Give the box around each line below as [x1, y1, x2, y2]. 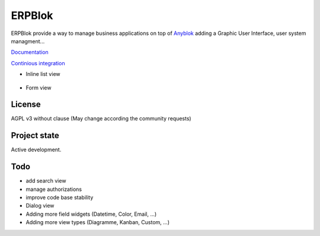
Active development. [11, 146, 62, 154]
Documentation [11, 49, 49, 56]
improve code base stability [25, 194, 94, 201]
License [11, 100, 41, 110]
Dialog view [25, 202, 55, 209]
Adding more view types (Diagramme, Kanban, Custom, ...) [25, 219, 170, 226]
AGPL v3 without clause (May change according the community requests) [11, 115, 192, 122]
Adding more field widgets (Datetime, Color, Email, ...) [25, 211, 157, 218]
